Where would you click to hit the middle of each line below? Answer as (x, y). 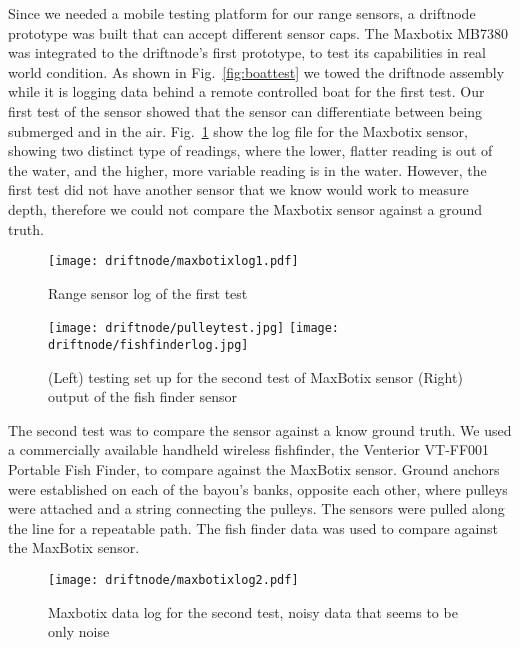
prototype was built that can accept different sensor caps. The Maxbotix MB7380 (258, 32)
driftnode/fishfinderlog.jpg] (148, 345)
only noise (79, 631)
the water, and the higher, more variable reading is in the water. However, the (247, 169)
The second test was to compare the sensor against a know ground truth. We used (260, 429)
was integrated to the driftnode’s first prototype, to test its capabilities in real (247, 52)
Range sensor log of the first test (148, 292)
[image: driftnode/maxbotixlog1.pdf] (173, 261)
